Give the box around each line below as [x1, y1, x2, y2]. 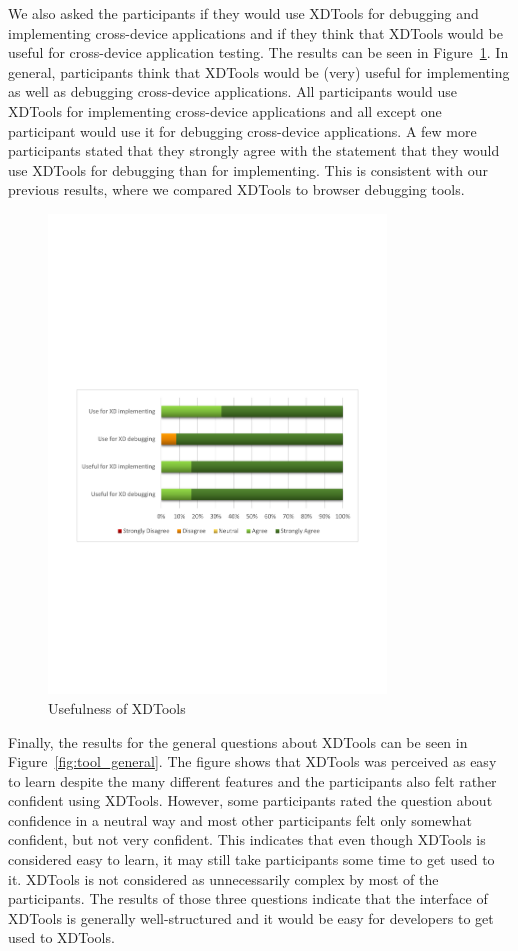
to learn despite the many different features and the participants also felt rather [8, 770, 497, 791]
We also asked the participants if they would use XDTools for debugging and [8, 3, 479, 23]
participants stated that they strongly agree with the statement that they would [8, 140, 500, 161]
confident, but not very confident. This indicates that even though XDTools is [8, 829, 486, 850]
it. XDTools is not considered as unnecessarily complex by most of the [8, 868, 439, 889]
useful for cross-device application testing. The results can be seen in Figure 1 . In [8, 42, 509, 63]
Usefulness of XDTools [48, 697, 186, 718]
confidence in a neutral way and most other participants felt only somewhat [8, 809, 472, 830]
